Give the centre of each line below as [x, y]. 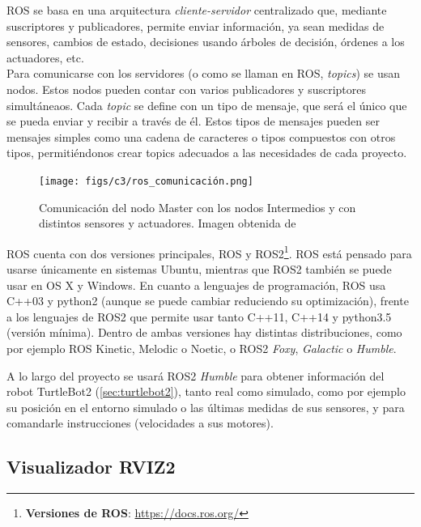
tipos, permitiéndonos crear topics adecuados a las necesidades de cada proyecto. [207, 153]
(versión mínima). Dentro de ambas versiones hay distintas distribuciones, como [204, 332]
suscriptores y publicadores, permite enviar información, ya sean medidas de [196, 25]
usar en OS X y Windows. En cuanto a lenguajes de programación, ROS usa [196, 285]
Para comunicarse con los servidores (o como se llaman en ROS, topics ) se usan [203, 73]
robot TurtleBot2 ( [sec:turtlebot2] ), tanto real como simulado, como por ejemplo [206, 391]
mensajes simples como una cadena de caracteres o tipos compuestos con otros [201, 136]
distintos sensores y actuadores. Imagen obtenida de [168, 223]
